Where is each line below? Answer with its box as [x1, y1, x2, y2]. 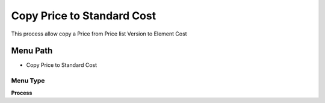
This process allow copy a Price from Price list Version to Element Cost [11, 30, 187, 37]
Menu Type [11, 76, 45, 85]
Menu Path [11, 46, 53, 56]
